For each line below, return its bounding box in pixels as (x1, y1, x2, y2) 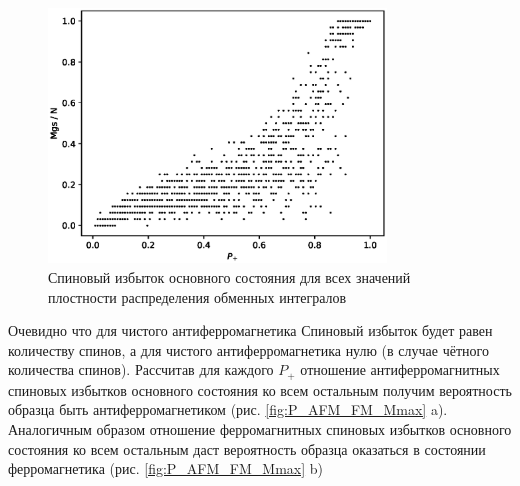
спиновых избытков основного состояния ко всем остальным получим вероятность (8, 379, 512, 400)
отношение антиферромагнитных (300, 359, 500, 380)
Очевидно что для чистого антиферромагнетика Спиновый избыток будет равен (8, 320, 493, 341)
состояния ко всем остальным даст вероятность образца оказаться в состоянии (8, 438, 486, 459)
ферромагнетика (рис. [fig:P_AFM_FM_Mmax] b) (8, 458, 323, 479)
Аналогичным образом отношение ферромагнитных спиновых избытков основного (8, 418, 512, 439)
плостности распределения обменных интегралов (48, 286, 347, 307)
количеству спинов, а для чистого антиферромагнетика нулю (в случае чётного (8, 339, 489, 360)
